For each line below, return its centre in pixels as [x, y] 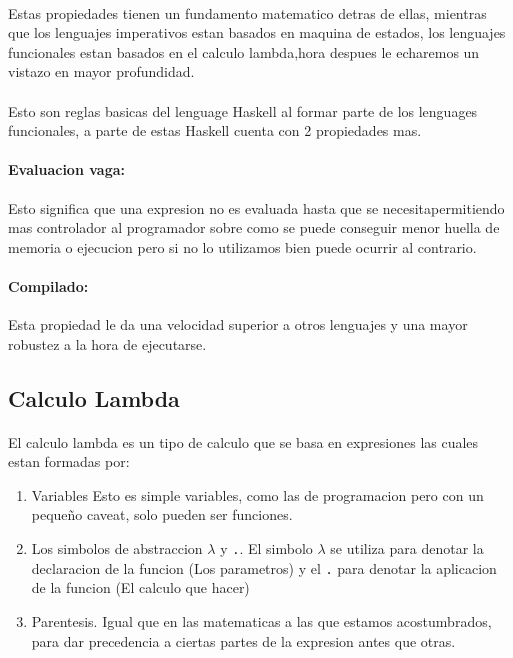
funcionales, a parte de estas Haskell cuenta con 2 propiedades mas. [215, 130]
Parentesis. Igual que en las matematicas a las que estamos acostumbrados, [261, 620]
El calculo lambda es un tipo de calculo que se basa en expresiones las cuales [243, 441]
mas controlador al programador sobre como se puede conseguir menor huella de [254, 227]
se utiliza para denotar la [407, 548]
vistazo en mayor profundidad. [101, 71]
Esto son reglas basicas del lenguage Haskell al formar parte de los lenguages [243, 110]
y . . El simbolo [266, 548]
